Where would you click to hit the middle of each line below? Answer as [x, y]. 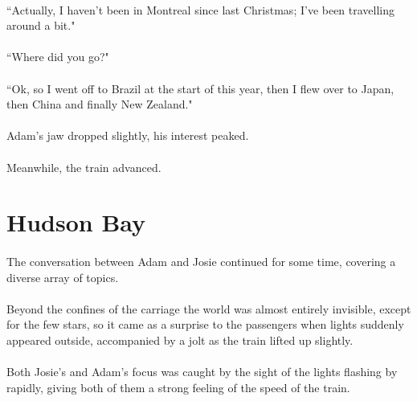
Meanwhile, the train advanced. [84, 167]
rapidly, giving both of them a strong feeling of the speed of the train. [178, 387]
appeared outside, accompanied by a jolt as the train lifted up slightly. [180, 340]
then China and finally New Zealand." [100, 104]
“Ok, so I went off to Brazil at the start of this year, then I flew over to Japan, [200, 88]
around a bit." [41, 25]
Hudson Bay [76, 222]
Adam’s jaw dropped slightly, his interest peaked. [128, 135]
